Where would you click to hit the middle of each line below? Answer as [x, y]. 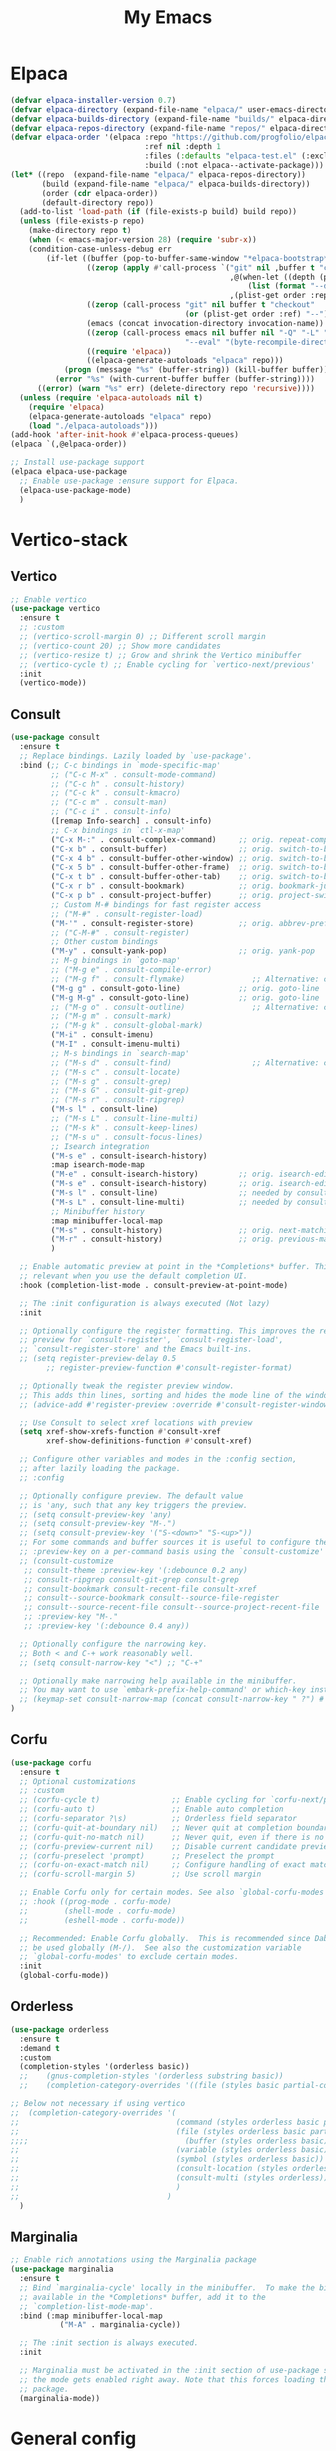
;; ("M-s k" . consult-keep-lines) [124, 1127]
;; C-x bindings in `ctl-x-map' [118, 830]
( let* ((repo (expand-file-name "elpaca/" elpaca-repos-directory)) [158, 174]
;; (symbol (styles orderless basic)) [167, 2159]
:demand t [39, 2048]
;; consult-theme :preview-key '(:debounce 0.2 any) [135, 1570]
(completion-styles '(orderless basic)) [104, 2067]
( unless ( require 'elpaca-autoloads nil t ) [111, 397]
